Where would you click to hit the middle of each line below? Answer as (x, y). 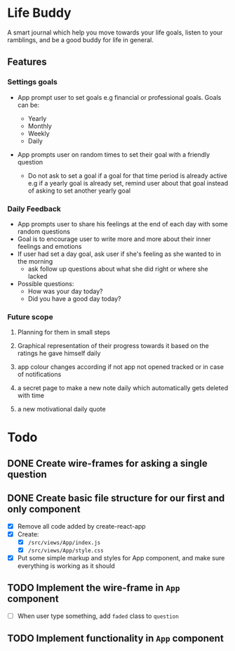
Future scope (31, 316)
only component (44, 509)
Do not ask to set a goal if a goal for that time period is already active (128, 175)
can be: (28, 105)
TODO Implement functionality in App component (116, 639)
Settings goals (32, 82)
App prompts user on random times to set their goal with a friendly (114, 154)
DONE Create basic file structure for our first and (116, 498)
